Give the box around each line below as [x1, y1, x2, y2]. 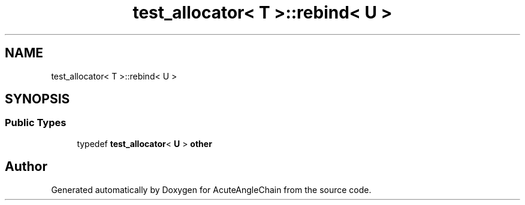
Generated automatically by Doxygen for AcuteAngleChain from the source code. [51, 184, 372, 195]
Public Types [5, 117, 67, 129]
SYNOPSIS [5, 91, 70, 107]
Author [5, 159, 47, 175]
